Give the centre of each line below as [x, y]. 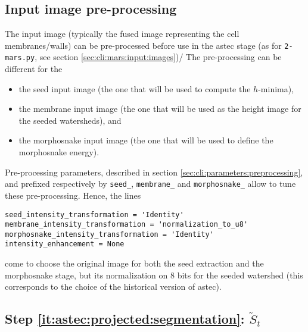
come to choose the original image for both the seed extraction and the [134, 263]
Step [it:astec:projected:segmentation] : [125, 319]
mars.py [20, 58]
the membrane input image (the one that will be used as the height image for [160, 109]
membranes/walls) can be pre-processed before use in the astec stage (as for [143, 45]
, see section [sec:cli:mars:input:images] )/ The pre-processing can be [158, 57]
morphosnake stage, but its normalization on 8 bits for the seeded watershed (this [154, 275]
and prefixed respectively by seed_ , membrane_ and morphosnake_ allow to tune [150, 184]
